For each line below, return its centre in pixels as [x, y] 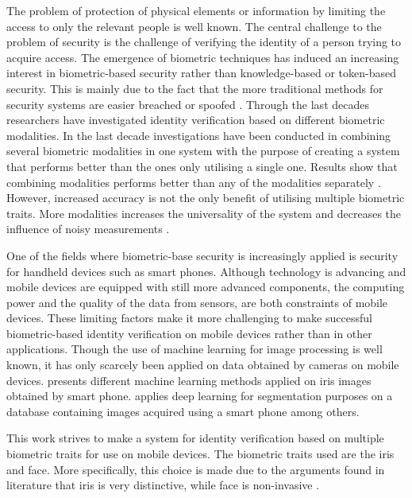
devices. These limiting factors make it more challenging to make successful [189, 318]
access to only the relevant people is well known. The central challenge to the [194, 26]
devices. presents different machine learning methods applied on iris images [189, 380]
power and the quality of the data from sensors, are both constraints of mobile [197, 302]
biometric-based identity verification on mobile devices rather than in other [189, 333]
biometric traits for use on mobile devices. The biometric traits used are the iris [200, 454]
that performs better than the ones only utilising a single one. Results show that [202, 166]
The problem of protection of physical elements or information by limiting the [196, 10]
